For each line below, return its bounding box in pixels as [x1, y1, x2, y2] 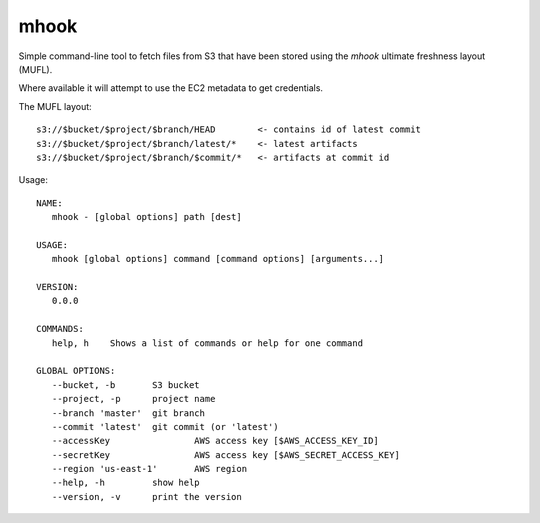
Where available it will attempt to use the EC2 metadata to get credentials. [18, 82, 324, 94]
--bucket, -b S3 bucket [51, 379, 200, 390]
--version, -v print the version [51, 491, 242, 502]
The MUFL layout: [18, 100, 92, 112]
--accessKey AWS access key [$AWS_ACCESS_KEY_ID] [51, 435, 379, 447]
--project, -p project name [51, 393, 216, 405]
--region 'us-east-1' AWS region [51, 463, 248, 475]
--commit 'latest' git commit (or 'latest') [51, 421, 279, 432]
